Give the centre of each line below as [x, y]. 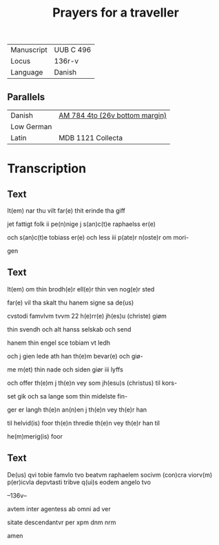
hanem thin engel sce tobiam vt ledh [59, 343]
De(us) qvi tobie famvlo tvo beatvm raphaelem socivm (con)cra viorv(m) [110, 475]
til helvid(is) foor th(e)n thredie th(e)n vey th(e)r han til [84, 423]
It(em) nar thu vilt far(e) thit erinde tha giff [66, 211]
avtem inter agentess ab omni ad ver [59, 508]
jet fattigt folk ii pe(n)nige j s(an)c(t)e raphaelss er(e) [82, 224]
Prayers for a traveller [116, 13]
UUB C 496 [73, 50]
